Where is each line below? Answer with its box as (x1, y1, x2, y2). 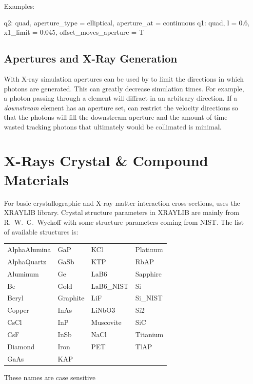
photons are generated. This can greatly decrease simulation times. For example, (4, 83, 244, 93)
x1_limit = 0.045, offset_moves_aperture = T (4, 27, 144, 37)
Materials (4, 169, 69, 189)
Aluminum (7, 268, 39, 278)
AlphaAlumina (7, 244, 51, 254)
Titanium (135, 329, 164, 339)
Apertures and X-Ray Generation (4, 51, 177, 66)
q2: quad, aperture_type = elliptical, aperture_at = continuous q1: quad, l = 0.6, (4, 17, 250, 27)
